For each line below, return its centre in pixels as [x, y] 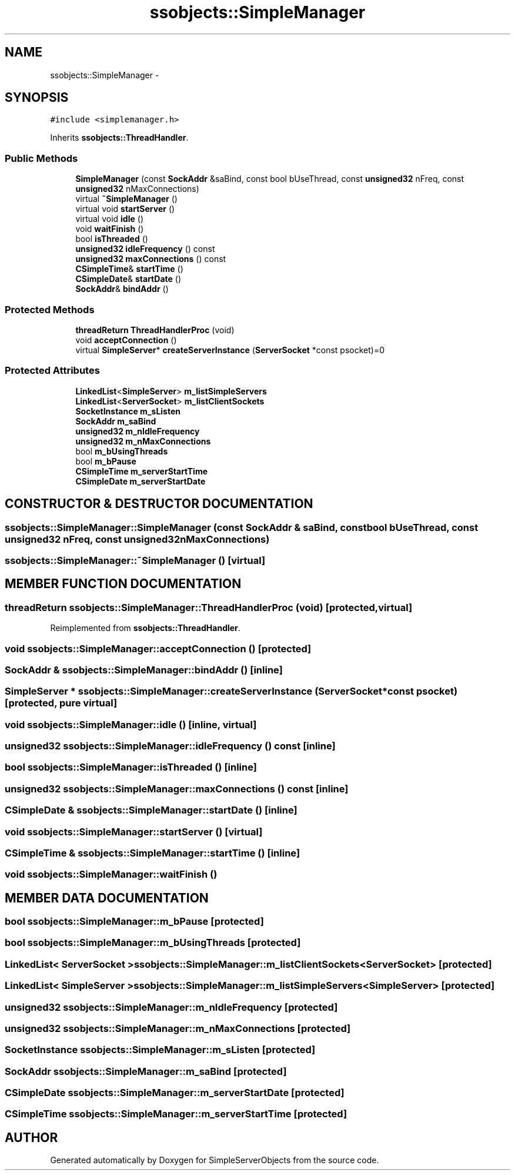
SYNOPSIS [37, 98]
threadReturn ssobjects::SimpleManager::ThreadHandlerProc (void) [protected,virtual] [209, 607]
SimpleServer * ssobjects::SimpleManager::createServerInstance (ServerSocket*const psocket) [231, 691]
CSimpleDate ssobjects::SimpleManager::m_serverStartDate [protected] [175, 1093]
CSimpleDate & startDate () [128, 279]
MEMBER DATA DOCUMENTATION [107, 898]
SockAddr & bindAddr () [122, 289]
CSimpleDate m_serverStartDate [141, 481]
